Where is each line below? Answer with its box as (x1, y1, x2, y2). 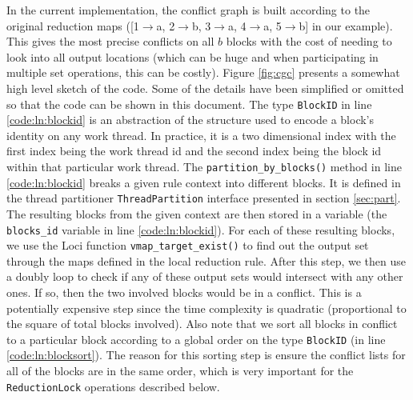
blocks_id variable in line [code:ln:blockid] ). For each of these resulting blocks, (6, 221, 395, 238)
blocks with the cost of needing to (226, 33, 392, 50)
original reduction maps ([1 (6, 17, 139, 34)
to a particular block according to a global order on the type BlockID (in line (6, 330, 386, 347)
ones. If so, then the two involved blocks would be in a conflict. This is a (6, 284, 362, 300)
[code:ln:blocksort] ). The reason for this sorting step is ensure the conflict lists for (6, 346, 406, 363)
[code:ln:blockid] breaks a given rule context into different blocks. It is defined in (6, 174, 401, 190)
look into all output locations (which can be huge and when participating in (6, 48, 379, 65)
